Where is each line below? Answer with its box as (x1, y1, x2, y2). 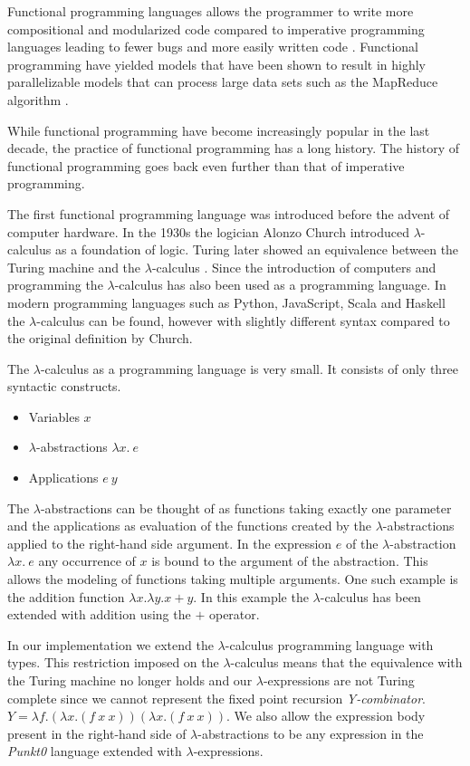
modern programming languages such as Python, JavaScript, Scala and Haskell (7, 292, 446, 311)
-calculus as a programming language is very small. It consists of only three (40, 359, 459, 378)
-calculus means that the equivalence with (230, 653, 463, 672)
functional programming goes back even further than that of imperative (7, 156, 405, 175)
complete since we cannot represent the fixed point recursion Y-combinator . (7, 688, 426, 707)
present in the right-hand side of (7, 723, 187, 742)
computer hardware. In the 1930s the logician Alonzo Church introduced (7, 222, 410, 241)
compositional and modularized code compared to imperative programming (7, 19, 425, 38)
